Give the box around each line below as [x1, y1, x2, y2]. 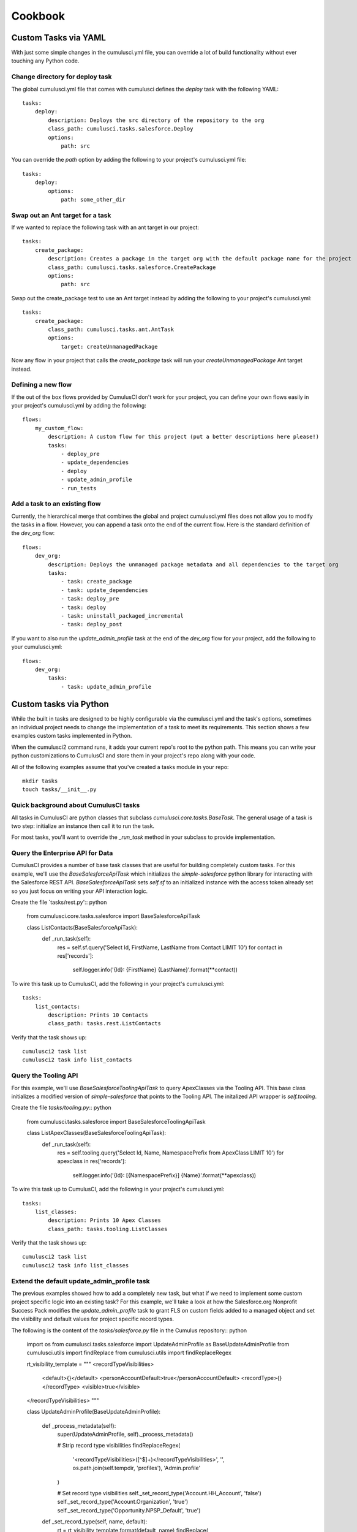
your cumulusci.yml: [11, 643, 62, 651]
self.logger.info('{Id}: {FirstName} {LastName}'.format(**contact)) [72, 966, 238, 974]
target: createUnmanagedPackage [61, 343, 159, 350]
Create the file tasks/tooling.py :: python [11, 1104, 111, 1112]
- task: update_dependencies [61, 586, 148, 594]
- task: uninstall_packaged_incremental [61, 612, 184, 619]
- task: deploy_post [61, 621, 122, 628]
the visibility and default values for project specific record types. [11, 1315, 175, 1323]
